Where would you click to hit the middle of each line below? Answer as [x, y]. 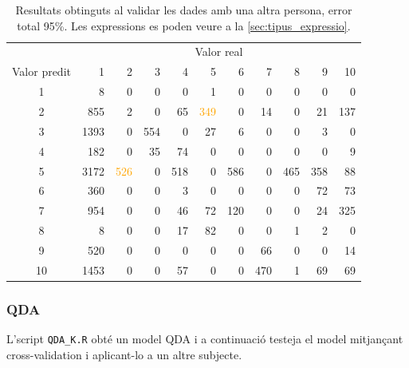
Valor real [219, 51]
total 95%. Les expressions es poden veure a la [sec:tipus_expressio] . [184, 25]
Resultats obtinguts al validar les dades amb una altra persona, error [184, 10]
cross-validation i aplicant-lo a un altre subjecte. [124, 354]
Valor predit [41, 71]
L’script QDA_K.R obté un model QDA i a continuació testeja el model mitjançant [205, 339]
